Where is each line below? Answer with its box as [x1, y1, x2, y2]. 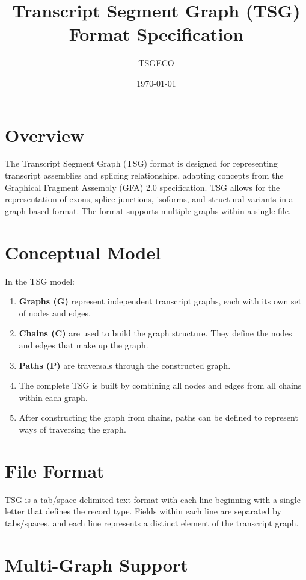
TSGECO [138, 57, 174, 69]
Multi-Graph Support [5, 552, 188, 576]
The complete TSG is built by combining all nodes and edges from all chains [19, 379, 302, 392]
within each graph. [19, 390, 88, 403]
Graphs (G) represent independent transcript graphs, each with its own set [19, 295, 302, 307]
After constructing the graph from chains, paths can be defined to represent [19, 411, 298, 424]
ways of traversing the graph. [19, 422, 126, 435]
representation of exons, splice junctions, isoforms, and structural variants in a [5, 193, 293, 205]
